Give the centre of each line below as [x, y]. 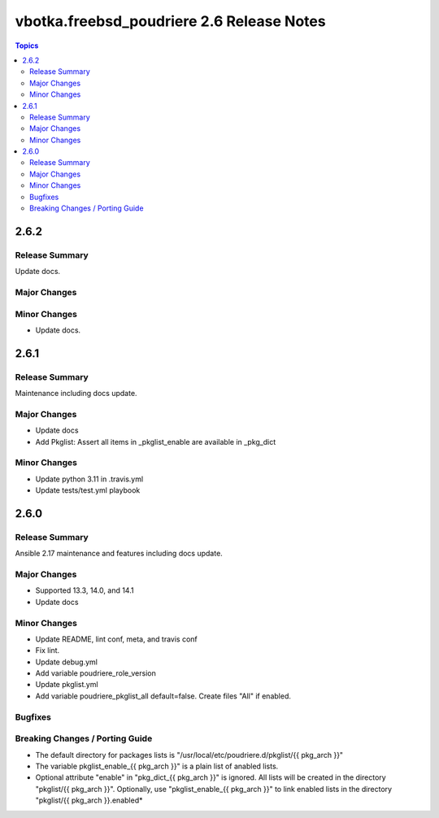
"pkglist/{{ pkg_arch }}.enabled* [89, 800]
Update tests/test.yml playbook [88, 490]
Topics [27, 46]
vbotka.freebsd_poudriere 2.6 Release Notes [170, 21]
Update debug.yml [66, 662]
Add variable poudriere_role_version [96, 673]
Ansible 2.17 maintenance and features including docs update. [119, 554]
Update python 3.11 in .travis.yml [89, 479]
